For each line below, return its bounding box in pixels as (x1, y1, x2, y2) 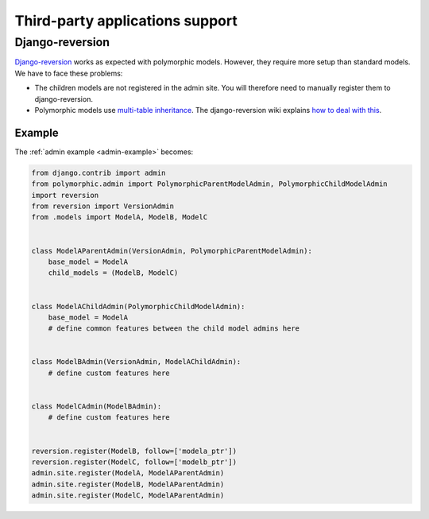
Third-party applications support (14, 12, 238, 29)
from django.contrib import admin (31, 168, 166, 177)
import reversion (31, 191, 99, 199)
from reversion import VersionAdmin (31, 202, 175, 211)
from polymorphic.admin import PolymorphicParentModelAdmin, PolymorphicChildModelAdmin (31, 180, 388, 188)
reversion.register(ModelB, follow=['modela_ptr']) (31, 446, 238, 455)
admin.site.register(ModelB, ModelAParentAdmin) (31, 479, 225, 489)
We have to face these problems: (14, 68, 123, 78)
